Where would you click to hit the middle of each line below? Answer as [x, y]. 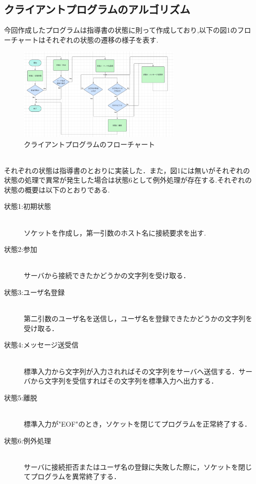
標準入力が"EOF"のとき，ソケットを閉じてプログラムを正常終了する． [138, 423]
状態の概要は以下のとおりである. [57, 189]
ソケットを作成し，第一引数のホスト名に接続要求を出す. [115, 232]
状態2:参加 [21, 249]
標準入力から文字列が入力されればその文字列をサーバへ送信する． [131, 371]
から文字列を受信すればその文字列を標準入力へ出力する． [124, 381]
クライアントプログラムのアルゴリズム [97, 9]
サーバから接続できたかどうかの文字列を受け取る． [107, 275]
